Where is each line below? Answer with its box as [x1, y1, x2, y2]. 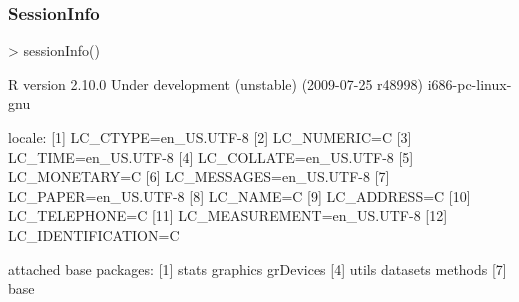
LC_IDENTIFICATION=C [8, 224, 180, 245]
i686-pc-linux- [427, 73, 512, 94]
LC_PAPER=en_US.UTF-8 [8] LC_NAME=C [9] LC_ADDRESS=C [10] [8, 185, 471, 206]
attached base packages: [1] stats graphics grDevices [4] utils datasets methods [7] [8, 258, 507, 279]
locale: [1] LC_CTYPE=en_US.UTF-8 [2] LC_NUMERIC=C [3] [8, 127, 412, 147]
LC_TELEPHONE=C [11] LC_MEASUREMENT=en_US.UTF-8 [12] [8, 205, 448, 226]
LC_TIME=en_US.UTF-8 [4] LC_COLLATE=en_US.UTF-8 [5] [8, 146, 414, 167]
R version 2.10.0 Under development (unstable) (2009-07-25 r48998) [8, 73, 424, 94]
